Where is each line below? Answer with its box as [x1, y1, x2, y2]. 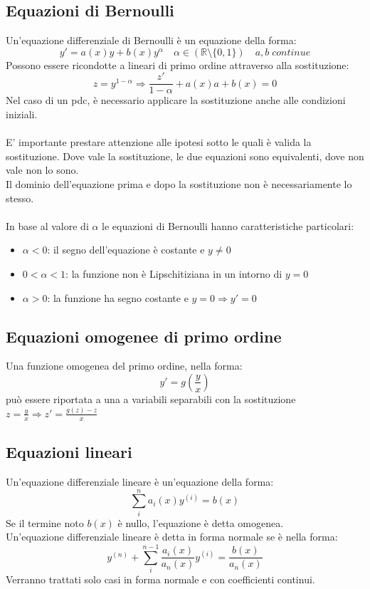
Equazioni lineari [6, 441, 132, 463]
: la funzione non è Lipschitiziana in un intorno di [65, 266, 282, 281]
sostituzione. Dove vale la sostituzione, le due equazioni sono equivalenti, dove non [6, 148, 364, 163]
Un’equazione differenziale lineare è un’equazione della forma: [6, 474, 274, 489]
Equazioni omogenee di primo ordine [6, 325, 282, 347]
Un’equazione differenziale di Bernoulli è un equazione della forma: [6, 33, 297, 48]
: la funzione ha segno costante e [47, 290, 189, 305]
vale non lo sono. [6, 162, 79, 177]
